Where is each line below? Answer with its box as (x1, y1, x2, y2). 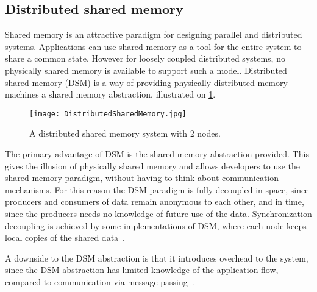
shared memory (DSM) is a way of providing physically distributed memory (5, 76, 288, 88)
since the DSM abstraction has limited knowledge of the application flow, (5, 263, 279, 276)
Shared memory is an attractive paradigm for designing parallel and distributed (5, 28, 302, 41)
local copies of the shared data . (5, 231, 125, 244)
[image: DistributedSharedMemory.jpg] (29, 109, 187, 118)
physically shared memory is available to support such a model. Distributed (5, 63, 287, 76)
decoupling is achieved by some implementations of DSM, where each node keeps (5, 219, 307, 232)
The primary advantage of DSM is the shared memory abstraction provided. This (5, 148, 309, 160)
